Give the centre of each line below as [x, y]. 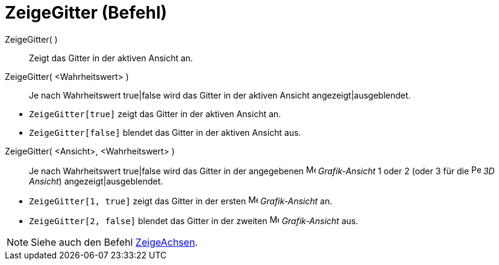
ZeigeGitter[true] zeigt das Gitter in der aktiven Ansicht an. [155, 114]
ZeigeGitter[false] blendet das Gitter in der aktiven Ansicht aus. [165, 132]
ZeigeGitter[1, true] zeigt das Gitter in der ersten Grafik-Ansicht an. [181, 201]
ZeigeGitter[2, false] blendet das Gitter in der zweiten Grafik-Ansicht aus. [194, 221]
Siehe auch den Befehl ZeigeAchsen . [115, 242]
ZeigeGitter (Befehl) [86, 13]
